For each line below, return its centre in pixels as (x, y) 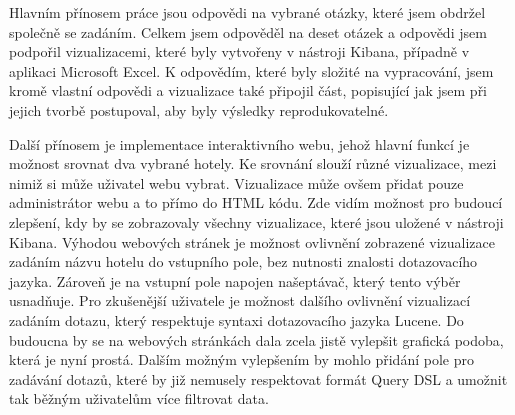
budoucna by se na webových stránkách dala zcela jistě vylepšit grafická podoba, (256, 339)
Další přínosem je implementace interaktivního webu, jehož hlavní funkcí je (239, 143)
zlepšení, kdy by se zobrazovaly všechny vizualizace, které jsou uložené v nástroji (256, 221)
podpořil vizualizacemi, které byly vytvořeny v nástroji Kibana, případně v (239, 51)
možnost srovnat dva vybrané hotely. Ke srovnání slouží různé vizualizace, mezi (253, 163)
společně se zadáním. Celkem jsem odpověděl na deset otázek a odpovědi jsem (248, 31)
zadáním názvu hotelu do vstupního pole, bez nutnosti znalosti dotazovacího (243, 261)
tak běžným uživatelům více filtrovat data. (139, 398)
